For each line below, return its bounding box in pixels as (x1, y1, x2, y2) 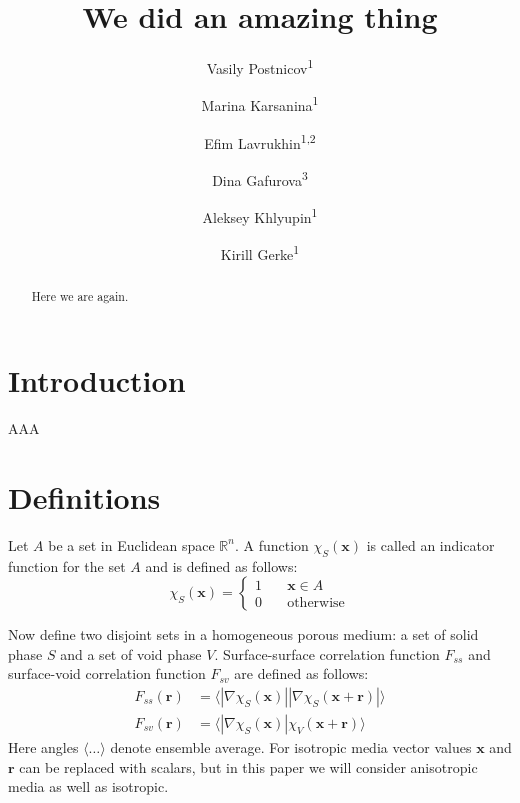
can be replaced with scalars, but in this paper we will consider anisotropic (19, 756, 478, 777)
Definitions (8, 476, 161, 517)
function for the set (8, 555, 126, 576)
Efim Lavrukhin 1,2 (204, 129, 316, 153)
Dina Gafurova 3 (212, 166, 308, 190)
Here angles (8, 736, 79, 757)
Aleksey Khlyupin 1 (202, 204, 318, 227)
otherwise (287, 596, 345, 611)
